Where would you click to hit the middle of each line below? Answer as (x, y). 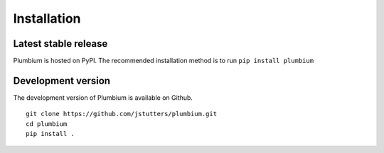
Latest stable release (60, 44)
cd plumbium (47, 124)
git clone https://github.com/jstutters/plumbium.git (121, 114)
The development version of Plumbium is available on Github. (103, 97)
